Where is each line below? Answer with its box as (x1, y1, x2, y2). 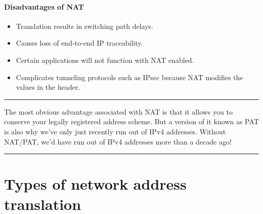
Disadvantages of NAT (4, 1, 84, 12)
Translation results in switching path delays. (16, 20, 153, 31)
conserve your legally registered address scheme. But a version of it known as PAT (4, 116, 259, 127)
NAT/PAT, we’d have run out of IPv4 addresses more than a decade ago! (4, 136, 232, 147)
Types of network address (4, 173, 187, 194)
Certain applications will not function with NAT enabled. (16, 54, 194, 65)
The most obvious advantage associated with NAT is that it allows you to (4, 106, 233, 117)
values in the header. (16, 82, 80, 92)
